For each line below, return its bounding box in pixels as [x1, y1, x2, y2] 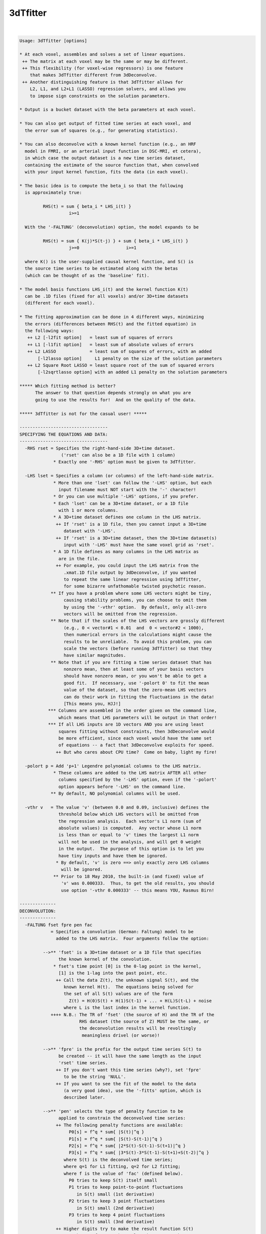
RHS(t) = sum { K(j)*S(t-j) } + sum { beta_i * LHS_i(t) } [42, 238, 189, 244]
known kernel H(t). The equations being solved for [63, 984, 194, 990]
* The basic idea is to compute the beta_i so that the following [19, 183, 183, 189]
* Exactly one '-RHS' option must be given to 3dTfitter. [53, 459, 197, 465]
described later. [63, 1095, 105, 1100]
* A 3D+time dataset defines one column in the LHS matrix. [53, 514, 201, 520]
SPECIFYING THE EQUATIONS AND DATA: [19, 431, 108, 437]
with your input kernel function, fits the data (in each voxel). [25, 169, 189, 175]
